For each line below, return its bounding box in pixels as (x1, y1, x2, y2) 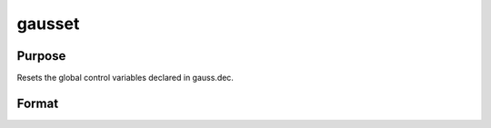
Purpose (16, 48, 66, 64)
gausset (16, 14, 80, 34)
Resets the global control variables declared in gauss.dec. (16, 73, 234, 84)
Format (16, 95, 59, 111)
